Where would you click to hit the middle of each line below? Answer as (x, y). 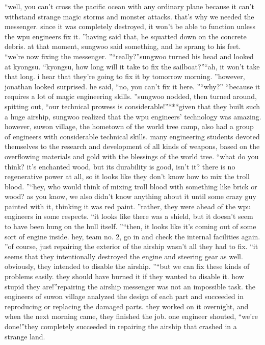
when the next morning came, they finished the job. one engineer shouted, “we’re (131, 316)
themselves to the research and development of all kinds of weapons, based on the (132, 146)
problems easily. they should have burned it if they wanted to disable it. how (124, 276)
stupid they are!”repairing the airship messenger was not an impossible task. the (130, 286)
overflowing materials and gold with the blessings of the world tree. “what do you (132, 156)
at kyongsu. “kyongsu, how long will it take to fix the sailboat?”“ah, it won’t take (132, 66)
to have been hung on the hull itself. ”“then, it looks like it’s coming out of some (130, 226)
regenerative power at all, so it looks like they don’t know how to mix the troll (127, 176)
